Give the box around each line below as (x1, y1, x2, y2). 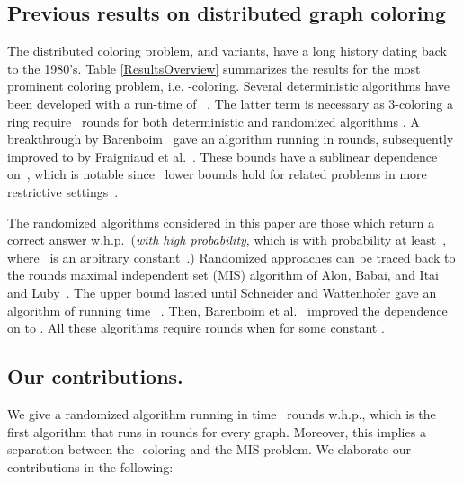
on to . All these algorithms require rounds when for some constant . (7, 318, 385, 337)
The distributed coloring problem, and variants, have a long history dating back (7, 41, 447, 60)
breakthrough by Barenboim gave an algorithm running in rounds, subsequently (7, 129, 454, 148)
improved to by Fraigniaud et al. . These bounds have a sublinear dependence (7, 147, 438, 165)
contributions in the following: (7, 457, 174, 476)
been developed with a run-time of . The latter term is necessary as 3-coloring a (7, 94, 453, 112)
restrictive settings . (7, 182, 119, 201)
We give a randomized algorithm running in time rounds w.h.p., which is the (7, 404, 436, 423)
